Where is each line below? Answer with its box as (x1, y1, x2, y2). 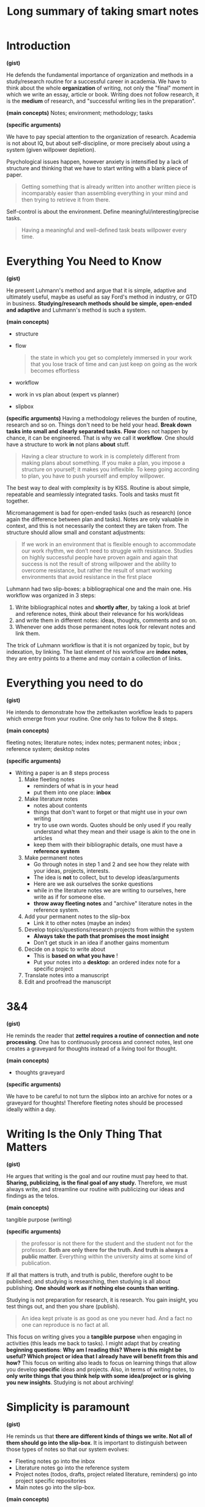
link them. (15, 629, 40, 637)
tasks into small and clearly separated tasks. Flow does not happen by (6, 427, 188, 435)
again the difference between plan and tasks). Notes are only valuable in (6, 515, 189, 523)
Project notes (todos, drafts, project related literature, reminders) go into (15, 1470, 198, 1477)
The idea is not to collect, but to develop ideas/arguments (33, 873, 180, 881)
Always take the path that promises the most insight (33, 932, 170, 940)
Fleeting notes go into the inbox (15, 1457, 95, 1465)
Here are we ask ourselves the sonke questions (33, 880, 154, 887)
